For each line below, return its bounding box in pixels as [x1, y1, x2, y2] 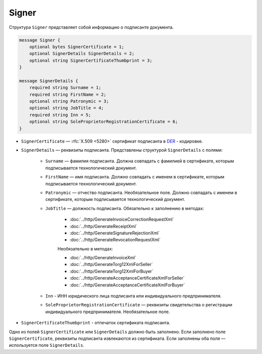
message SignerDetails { [19, 78, 79, 84]
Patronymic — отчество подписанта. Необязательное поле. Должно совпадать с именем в [45, 190, 237, 195]
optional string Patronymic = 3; [29, 99, 109, 104]
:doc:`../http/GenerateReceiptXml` [69, 223, 137, 229]
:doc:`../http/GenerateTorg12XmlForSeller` [69, 262, 153, 267]
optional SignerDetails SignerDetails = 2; [29, 51, 134, 56]
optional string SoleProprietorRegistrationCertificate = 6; [29, 119, 178, 124]
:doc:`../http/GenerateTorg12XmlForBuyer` [69, 268, 154, 274]
